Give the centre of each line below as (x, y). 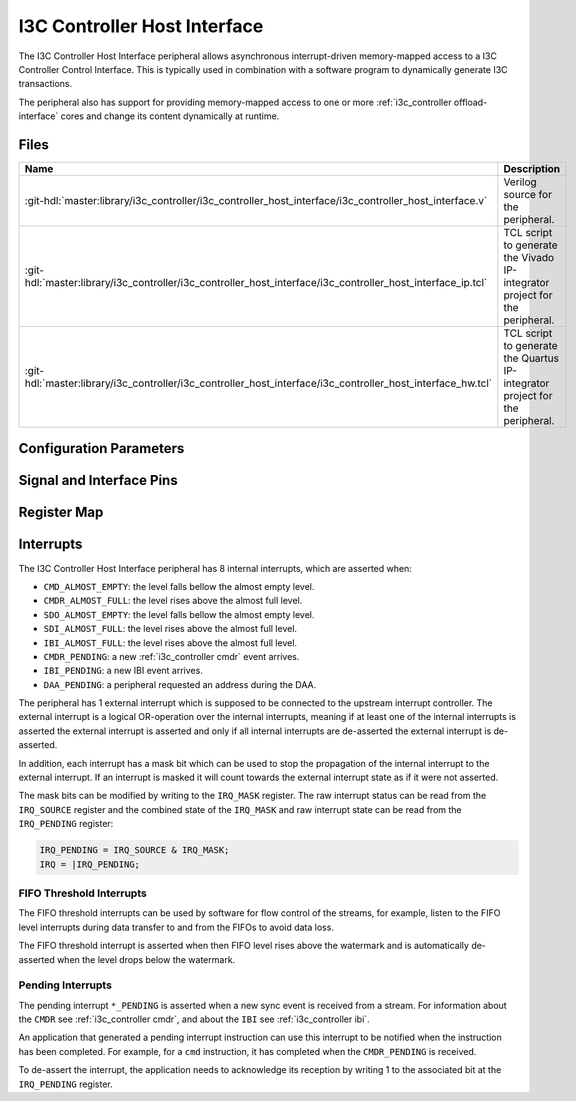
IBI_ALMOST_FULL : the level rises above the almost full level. (170, 642)
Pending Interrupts (65, 985)
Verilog (520, 182)
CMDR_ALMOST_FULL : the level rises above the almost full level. (173, 601)
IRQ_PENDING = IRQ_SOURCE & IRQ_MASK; (134, 850)
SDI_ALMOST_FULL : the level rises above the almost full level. (170, 629)
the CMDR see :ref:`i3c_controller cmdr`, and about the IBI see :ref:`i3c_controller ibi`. (194, 1019)
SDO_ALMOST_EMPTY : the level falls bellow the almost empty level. (179, 614)
